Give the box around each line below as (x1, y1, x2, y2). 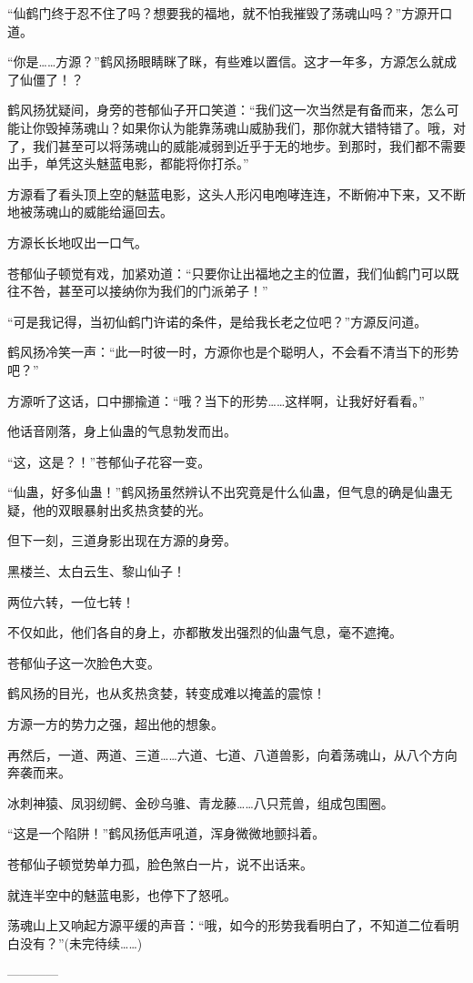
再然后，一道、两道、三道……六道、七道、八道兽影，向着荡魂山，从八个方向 (7, 745, 458, 764)
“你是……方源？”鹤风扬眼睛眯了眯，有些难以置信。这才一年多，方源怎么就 (7, 52, 444, 71)
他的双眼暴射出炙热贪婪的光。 (32, 500, 211, 519)
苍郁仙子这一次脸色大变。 (7, 653, 160, 672)
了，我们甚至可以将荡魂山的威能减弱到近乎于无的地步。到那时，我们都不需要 (7, 136, 466, 155)
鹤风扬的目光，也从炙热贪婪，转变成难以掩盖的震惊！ (7, 684, 326, 703)
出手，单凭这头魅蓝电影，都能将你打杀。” (7, 154, 249, 173)
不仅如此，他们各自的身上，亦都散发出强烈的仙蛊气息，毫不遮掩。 (7, 623, 402, 642)
